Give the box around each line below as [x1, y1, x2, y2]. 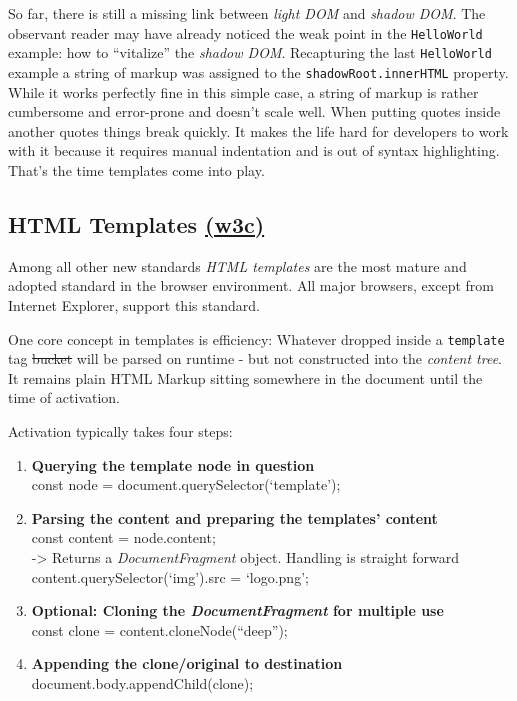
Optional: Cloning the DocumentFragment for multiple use [31, 600, 444, 621]
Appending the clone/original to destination [31, 653, 343, 674]
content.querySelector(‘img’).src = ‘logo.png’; [31, 566, 309, 587]
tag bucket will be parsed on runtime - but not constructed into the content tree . [8, 348, 503, 369]
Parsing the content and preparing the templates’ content [31, 507, 438, 528]
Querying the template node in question [31, 454, 315, 475]
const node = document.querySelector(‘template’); [31, 474, 341, 495]
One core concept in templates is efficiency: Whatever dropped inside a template [8, 328, 505, 349]
